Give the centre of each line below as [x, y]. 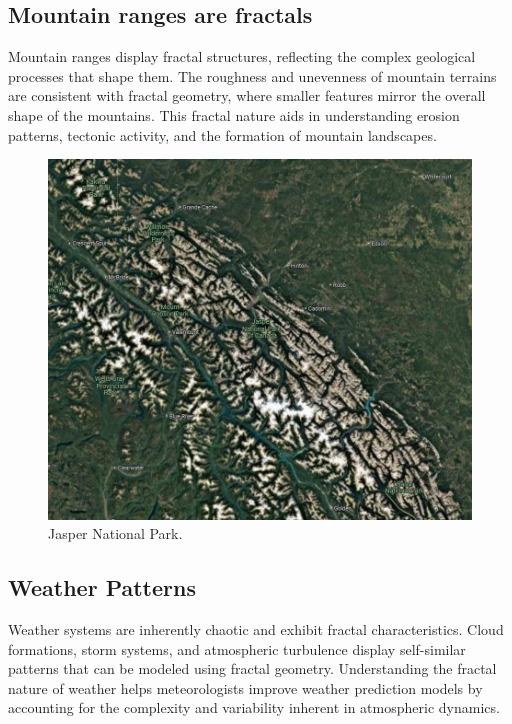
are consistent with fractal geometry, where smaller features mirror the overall [247, 95]
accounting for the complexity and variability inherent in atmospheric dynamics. [254, 707]
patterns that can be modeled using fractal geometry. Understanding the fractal [252, 668]
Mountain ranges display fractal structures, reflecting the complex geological [242, 56]
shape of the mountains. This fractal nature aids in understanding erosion [234, 114]
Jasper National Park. [115, 533]
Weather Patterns [102, 587]
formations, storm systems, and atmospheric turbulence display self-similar [237, 648]
